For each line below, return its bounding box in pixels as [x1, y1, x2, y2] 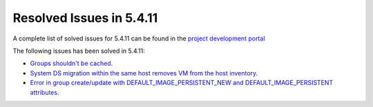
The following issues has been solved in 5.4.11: [12, 47, 145, 55]
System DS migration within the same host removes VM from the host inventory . [30, 69, 258, 77]
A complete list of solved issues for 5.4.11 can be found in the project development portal [12, 34, 265, 43]
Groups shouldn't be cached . [30, 59, 113, 68]
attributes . [30, 88, 59, 96]
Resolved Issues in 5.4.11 [12, 10, 158, 25]
